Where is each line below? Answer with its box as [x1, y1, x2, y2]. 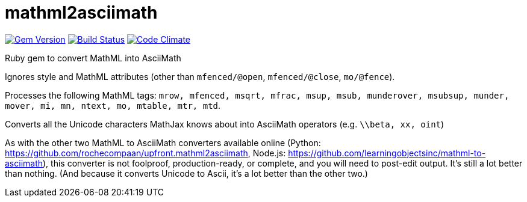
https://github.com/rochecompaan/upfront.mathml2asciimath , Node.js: [5, 147, 286, 158]
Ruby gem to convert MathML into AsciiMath [5, 52, 181, 63]
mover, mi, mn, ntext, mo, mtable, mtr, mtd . [5, 100, 221, 111]
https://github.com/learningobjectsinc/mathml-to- [288, 147, 486, 158]
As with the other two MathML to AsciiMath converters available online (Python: [5, 137, 321, 148]
